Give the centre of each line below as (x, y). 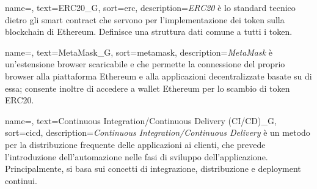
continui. (21, 180)
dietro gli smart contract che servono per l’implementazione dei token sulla (145, 19)
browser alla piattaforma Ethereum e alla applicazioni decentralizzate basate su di (158, 76)
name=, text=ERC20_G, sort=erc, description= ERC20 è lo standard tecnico (150, 7)
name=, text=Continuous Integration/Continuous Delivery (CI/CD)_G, (141, 120)
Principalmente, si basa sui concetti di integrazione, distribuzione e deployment (153, 169)
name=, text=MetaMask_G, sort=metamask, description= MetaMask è (139, 52)
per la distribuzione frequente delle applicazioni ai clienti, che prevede (135, 144)
